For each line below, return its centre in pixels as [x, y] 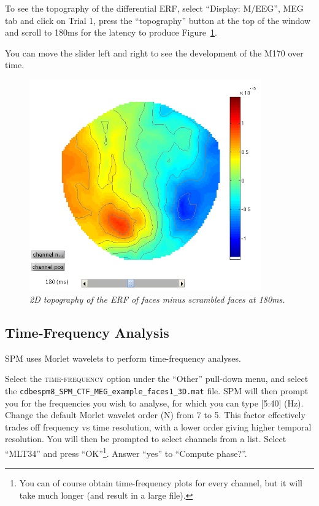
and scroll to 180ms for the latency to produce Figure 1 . [111, 32]
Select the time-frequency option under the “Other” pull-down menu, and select [157, 379]
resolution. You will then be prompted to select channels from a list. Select [146, 439]
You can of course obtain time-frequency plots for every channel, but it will [161, 483]
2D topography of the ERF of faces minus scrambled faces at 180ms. [157, 299]
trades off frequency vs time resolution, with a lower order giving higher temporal [158, 426]
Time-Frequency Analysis [87, 332]
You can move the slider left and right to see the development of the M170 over [154, 53]
